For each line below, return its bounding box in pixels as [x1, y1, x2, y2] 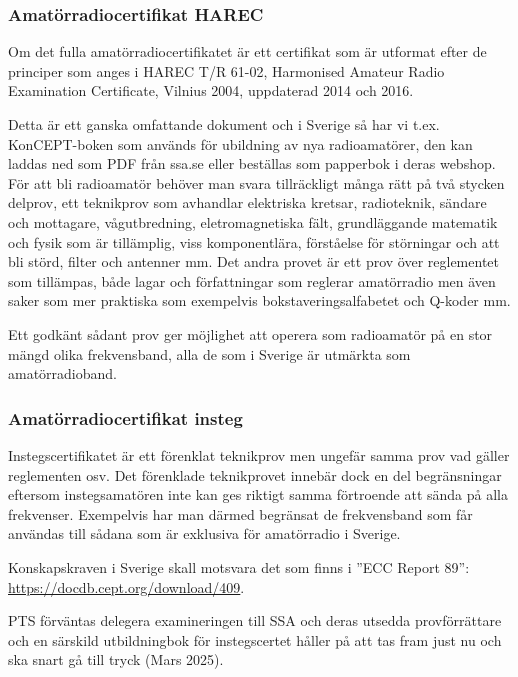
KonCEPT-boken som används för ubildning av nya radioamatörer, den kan [8, 133, 473, 154]
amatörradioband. [8, 363, 118, 384]
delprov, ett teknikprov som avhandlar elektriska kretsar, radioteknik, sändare [8, 192, 487, 213]
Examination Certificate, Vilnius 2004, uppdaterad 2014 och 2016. [8, 80, 414, 101]
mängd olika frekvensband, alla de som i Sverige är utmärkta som [8, 343, 411, 364]
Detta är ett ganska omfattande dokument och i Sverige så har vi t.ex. [8, 114, 440, 134]
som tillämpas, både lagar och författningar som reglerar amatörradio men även [8, 270, 496, 291]
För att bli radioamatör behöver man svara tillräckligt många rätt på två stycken [8, 172, 505, 193]
